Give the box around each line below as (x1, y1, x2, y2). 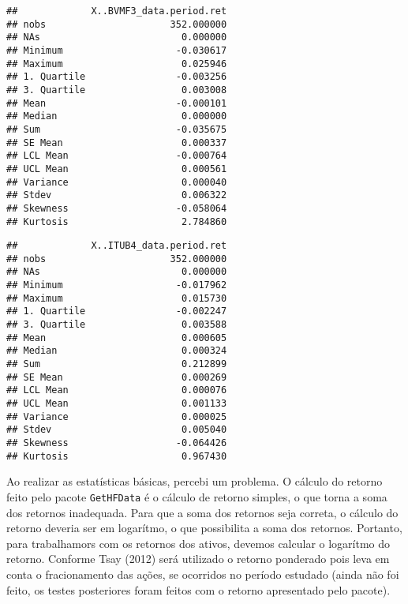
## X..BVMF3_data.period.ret (6, 6, 227, 17)
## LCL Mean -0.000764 (6, 150, 227, 162)
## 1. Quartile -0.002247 (6, 306, 227, 317)
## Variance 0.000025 (6, 411, 227, 422)
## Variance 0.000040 (6, 176, 227, 188)
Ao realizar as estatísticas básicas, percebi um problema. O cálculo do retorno (6, 473, 383, 490)
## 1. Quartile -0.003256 (6, 71, 227, 83)
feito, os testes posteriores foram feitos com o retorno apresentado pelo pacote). (6, 581, 391, 598)
